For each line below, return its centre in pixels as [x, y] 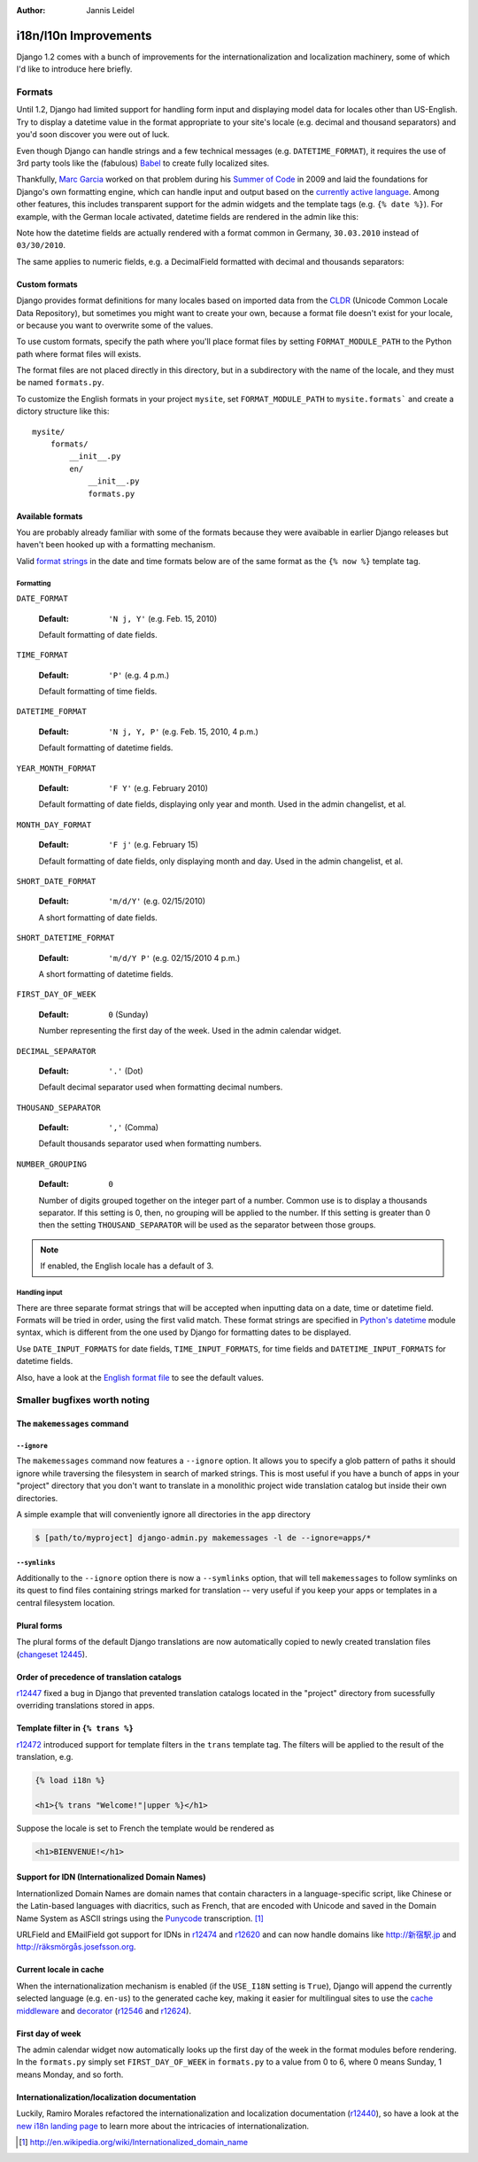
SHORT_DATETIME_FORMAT [66, 938]
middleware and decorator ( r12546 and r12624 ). [104, 2011]
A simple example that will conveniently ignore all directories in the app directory [164, 1515]
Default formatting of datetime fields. [106, 748]
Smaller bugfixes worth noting [83, 1400]
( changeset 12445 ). [52, 1654]
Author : [31, 10]
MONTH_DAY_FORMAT [54, 825]
